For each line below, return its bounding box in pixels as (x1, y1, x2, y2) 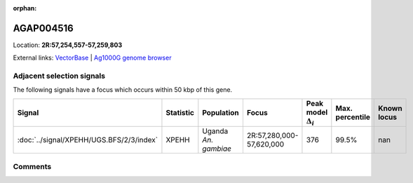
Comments (13, 161, 52, 171)
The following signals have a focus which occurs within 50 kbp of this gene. (13, 86, 233, 94)
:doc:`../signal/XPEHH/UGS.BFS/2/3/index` (17, 135, 158, 145)
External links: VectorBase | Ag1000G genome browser (13, 53, 172, 62)
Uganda (202, 126, 229, 136)
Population (202, 108, 240, 118)
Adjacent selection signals (13, 71, 105, 81)
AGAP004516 (13, 22, 74, 34)
